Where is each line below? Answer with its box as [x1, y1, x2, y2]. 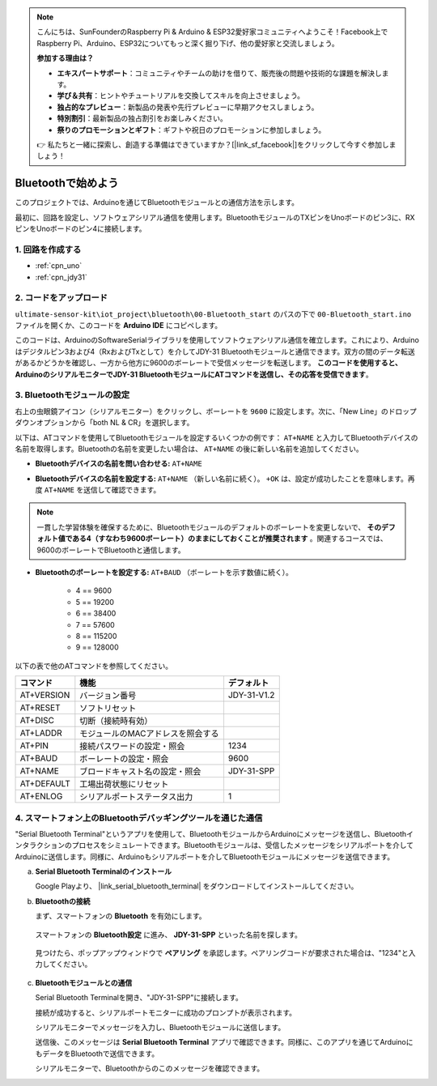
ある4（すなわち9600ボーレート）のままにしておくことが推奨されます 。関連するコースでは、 [71, 534, 388, 543]
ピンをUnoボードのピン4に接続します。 [15, 224, 146, 233]
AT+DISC [19, 715, 54, 726]
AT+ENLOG [19, 790, 63, 802]
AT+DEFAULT [19, 778, 70, 790]
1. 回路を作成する [15, 244, 82, 255]
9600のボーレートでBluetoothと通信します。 [36, 545, 185, 555]
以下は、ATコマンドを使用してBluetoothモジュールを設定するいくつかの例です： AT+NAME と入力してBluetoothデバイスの [15, 432, 418, 442]
